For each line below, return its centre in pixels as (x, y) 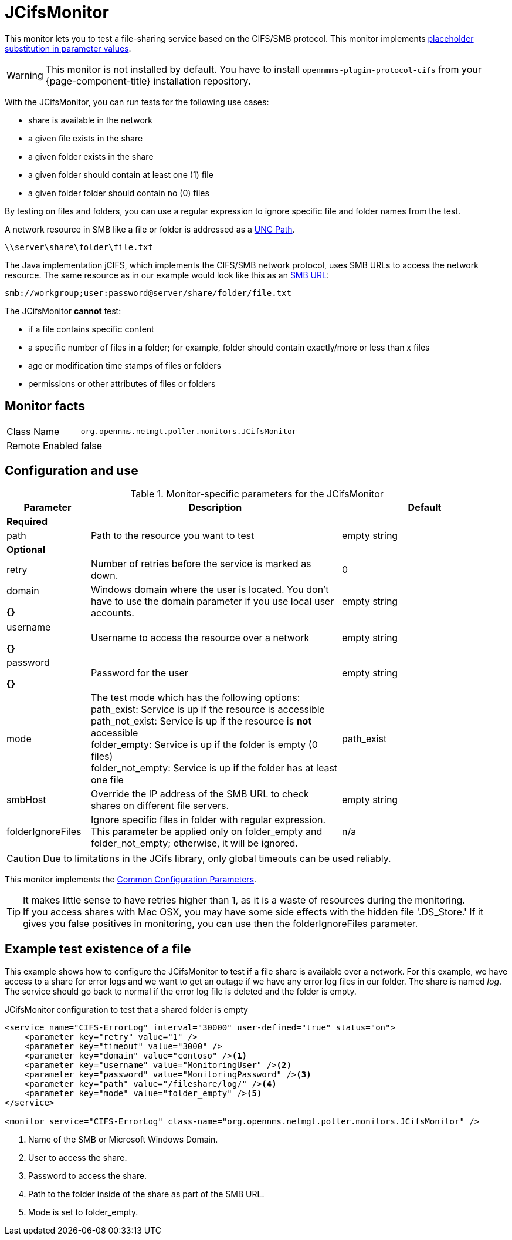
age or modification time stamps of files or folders (125, 365)
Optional (26, 550)
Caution (24, 859)
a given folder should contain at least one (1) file (121, 174)
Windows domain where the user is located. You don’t (210, 590)
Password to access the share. (87, 1176)
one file (107, 780)
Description (215, 508)
